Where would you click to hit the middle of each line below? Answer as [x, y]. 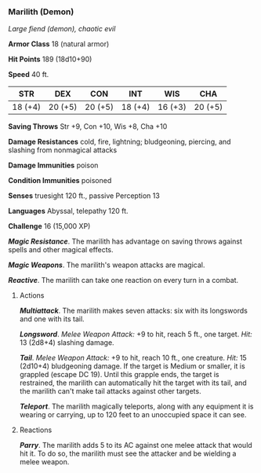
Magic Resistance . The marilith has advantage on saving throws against [125, 241]
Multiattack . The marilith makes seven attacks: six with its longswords [134, 311]
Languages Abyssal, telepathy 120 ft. [68, 211]
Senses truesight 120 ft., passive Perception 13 [84, 196]
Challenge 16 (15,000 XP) [49, 226]
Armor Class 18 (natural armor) [59, 44]
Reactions [36, 430]
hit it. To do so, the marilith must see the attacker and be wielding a [128, 453]
